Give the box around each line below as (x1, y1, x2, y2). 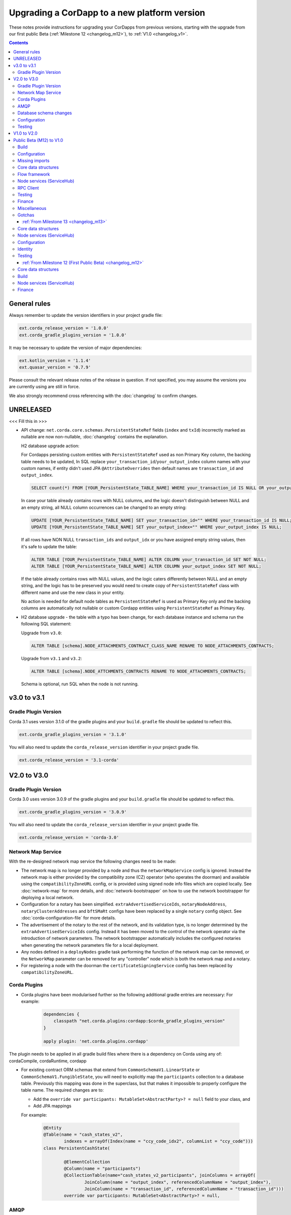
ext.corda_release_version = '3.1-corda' (19, 757, 119, 763)
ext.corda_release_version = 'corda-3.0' (19, 835, 119, 840)
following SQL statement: (21, 621, 72, 627)
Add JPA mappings (33, 1103, 72, 1109)
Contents (9, 40, 29, 46)
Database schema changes (17, 110, 72, 116)
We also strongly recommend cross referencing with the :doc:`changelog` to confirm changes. (9, 393, 198, 399)
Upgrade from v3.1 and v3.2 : (21, 655, 82, 661)
